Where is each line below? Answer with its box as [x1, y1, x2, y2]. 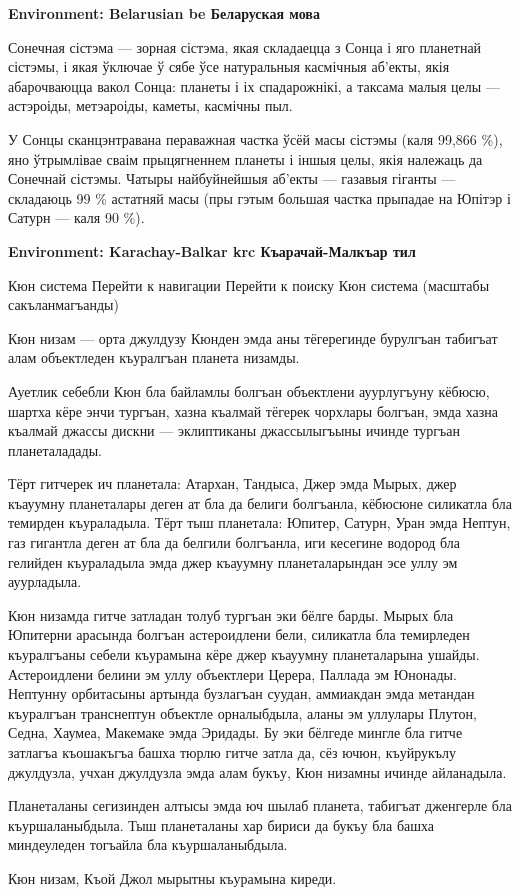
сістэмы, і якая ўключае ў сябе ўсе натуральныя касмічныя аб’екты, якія [8, 56, 450, 77]
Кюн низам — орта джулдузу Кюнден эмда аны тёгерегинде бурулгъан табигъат [8, 327, 498, 348]
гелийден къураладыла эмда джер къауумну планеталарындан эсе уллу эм [8, 551, 458, 572]
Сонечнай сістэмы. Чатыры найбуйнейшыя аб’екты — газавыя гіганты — [8, 168, 456, 189]
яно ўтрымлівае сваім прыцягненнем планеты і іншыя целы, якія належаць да [8, 148, 483, 169]
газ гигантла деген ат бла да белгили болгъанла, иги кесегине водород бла [8, 532, 461, 553]
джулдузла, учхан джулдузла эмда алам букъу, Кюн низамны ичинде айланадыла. [8, 761, 507, 782]
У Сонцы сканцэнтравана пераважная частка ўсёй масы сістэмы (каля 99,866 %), [8, 128, 503, 149]
